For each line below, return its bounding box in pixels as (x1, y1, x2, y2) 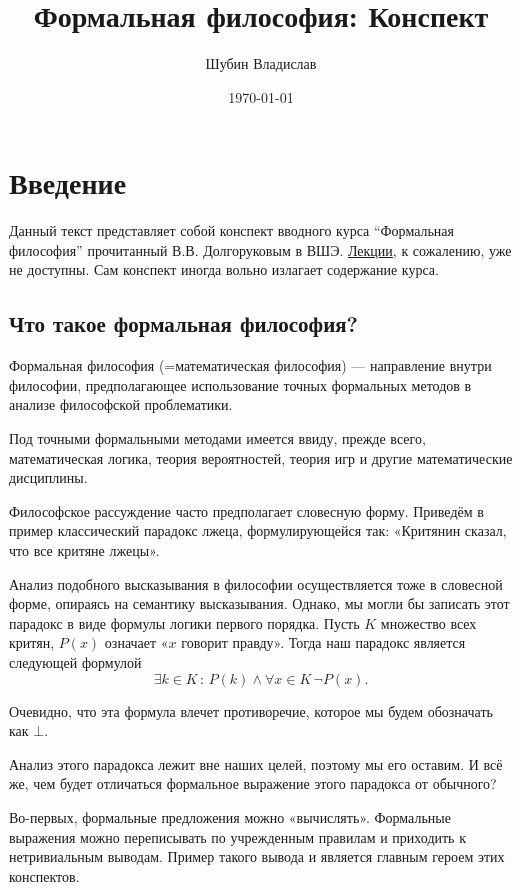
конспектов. (9, 865, 80, 886)
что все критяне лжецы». (9, 539, 160, 560)
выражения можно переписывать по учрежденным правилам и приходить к (9, 826, 466, 847)
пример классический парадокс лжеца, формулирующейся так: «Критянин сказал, (9, 520, 507, 541)
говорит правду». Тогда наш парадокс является (181, 632, 466, 653)
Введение (9, 162, 127, 203)
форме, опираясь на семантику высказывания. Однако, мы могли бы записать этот (9, 593, 510, 614)
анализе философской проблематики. (9, 394, 233, 415)
